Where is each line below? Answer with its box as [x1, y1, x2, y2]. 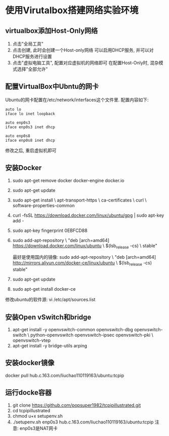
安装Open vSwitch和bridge [5, 312, 92, 322]
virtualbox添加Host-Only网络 [5, 26, 98, 35]
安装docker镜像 [5, 359, 54, 367]
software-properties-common [12, 202, 75, 208]
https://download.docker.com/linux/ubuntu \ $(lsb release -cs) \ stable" [12, 243, 157, 250]
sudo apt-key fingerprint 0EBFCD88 [12, 227, 88, 233]
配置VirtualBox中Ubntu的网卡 [5, 82, 99, 91]
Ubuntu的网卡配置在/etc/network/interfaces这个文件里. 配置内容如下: [5, 97, 149, 103]
